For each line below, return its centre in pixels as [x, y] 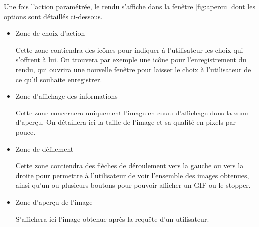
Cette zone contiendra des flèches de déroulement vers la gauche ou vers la [129, 166]
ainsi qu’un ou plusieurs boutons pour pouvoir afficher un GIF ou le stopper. [133, 185]
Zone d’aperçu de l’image [54, 201]
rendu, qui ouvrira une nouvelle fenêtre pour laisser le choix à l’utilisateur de [133, 69]
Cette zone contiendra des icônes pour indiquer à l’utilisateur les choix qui [129, 50]
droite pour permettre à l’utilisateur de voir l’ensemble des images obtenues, [132, 175]
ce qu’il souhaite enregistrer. [59, 79]
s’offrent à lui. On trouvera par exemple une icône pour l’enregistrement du [131, 59]
